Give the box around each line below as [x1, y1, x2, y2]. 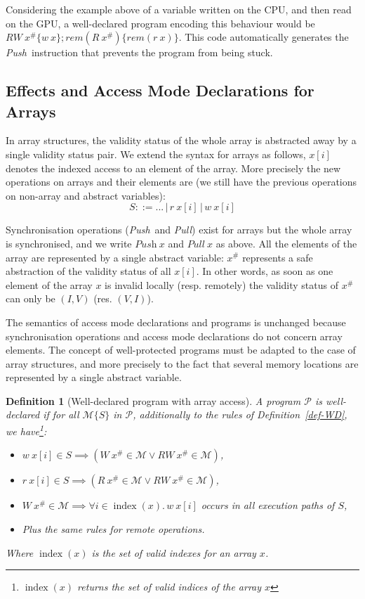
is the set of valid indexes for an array [91, 545, 256, 560]
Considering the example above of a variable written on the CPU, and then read [6, 2, 352, 16]
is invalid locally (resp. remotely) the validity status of [105, 277, 338, 292]
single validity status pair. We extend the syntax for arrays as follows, [6, 146, 306, 161]
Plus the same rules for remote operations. [22, 521, 205, 536]
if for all [43, 407, 79, 422]
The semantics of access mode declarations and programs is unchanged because [6, 314, 346, 329]
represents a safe [242, 250, 313, 264]
